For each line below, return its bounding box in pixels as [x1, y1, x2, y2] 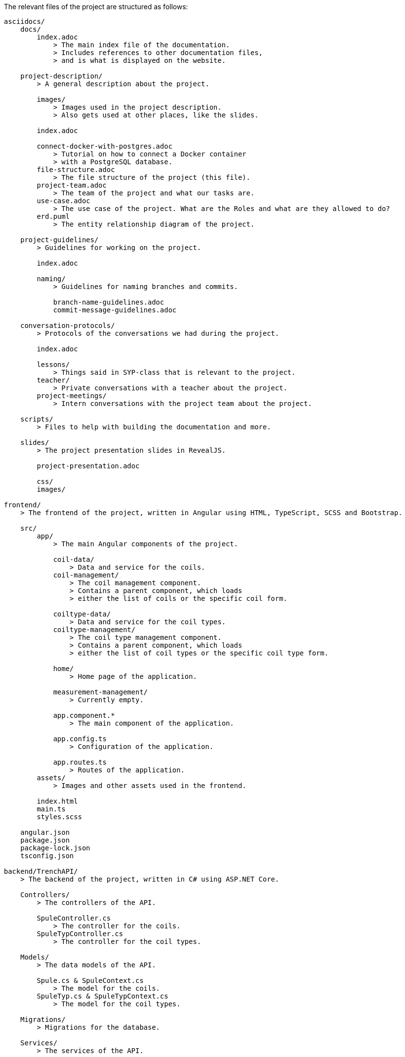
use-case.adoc [37, 197, 91, 205]
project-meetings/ [37, 392, 107, 400]
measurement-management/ [53, 688, 148, 696]
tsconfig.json [20, 852, 74, 860]
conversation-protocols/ [20, 322, 115, 329]
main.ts [37, 805, 66, 813]
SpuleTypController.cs [37, 930, 123, 938]
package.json [20, 836, 70, 844]
